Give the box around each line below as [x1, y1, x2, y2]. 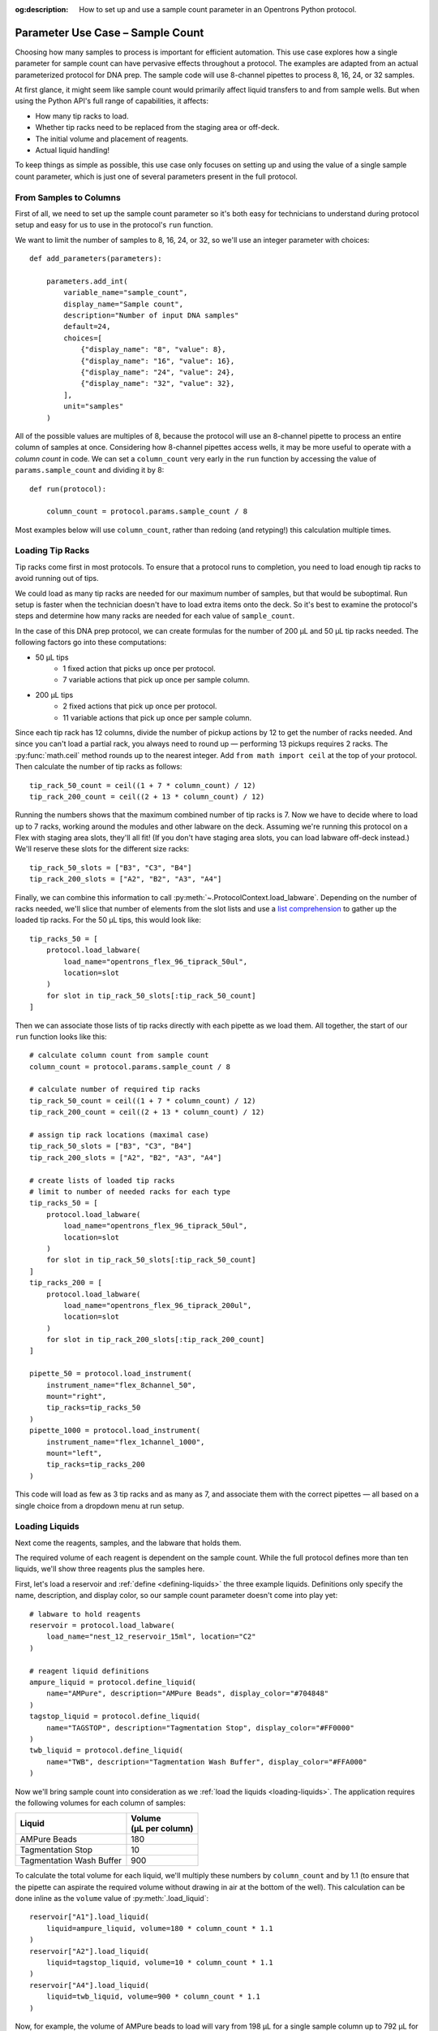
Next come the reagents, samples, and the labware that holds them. [15, 1538, 242, 1548]
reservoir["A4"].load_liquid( [29, 1981, 150, 1990]
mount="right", [45, 1392, 107, 1401]
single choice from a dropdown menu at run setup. [15, 1501, 184, 1510]
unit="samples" [63, 402, 124, 411]
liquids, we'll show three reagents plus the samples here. [15, 1564, 205, 1574]
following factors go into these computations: [15, 638, 166, 647]
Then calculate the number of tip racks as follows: [15, 762, 182, 772]
